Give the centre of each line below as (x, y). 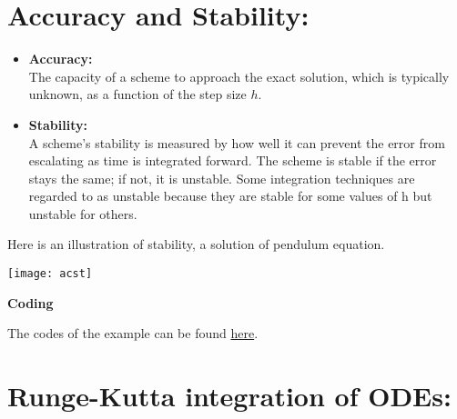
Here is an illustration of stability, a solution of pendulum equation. (196, 244)
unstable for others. (83, 213)
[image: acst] (50, 274)
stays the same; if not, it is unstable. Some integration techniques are (222, 178)
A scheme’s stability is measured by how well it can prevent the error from (237, 142)
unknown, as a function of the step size (137, 94)
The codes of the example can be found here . (133, 333)
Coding (30, 302)
